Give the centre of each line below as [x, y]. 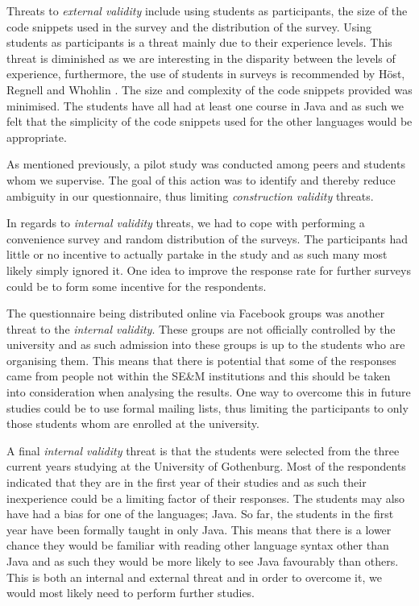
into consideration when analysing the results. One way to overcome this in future [209, 392]
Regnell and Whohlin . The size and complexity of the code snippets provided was [209, 89]
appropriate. [37, 137]
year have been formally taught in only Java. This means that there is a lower [199, 529]
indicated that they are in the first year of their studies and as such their [187, 482]
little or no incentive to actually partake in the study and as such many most [197, 254]
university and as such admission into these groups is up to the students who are [206, 345]
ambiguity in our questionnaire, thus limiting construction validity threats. [190, 195]
